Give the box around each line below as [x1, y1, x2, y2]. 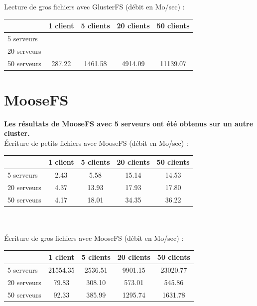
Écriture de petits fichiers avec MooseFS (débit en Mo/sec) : [4, 138, 188, 148]
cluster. [4, 128, 30, 138]
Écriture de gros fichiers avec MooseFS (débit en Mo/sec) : [4, 232, 184, 243]
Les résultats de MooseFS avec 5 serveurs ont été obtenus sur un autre [4, 118, 254, 128]
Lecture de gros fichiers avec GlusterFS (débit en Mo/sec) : [4, 1, 185, 11]
